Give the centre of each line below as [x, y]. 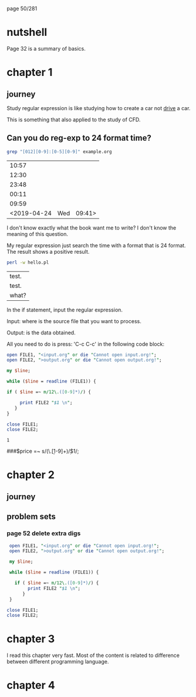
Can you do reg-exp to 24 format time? [79, 138]
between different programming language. [58, 662]
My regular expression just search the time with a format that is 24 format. [97, 245]
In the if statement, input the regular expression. [65, 310]
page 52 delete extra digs [44, 533]
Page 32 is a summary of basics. [46, 48]
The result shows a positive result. [48, 251]
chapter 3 [31, 639]
